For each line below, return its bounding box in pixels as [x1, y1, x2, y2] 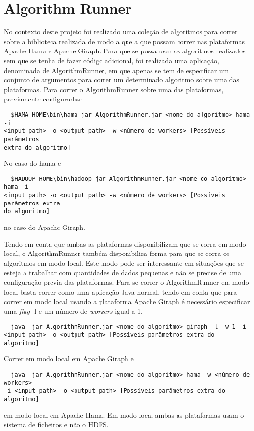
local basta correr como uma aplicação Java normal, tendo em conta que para [4, 286, 237, 297]
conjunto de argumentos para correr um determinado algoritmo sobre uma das [4, 75, 240, 85]
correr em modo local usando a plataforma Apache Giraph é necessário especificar [4, 296, 250, 306]
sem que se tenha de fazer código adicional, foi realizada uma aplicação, [4, 55, 219, 65]
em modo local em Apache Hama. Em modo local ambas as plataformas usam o [4, 409, 244, 420]
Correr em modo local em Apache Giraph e [4, 354, 134, 364]
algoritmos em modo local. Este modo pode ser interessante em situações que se [4, 257, 244, 268]
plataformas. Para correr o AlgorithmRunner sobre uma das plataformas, [4, 84, 224, 94]
